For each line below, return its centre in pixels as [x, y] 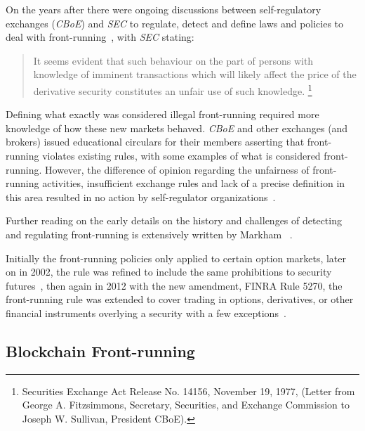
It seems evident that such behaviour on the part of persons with [173, 60]
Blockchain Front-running [100, 350]
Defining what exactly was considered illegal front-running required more [162, 114]
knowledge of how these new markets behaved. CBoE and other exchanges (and [177, 128]
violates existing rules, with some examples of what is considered [181, 155]
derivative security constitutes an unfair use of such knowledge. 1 [173, 89]
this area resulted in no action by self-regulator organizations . [141, 197]
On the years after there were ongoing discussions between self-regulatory [164, 9]
